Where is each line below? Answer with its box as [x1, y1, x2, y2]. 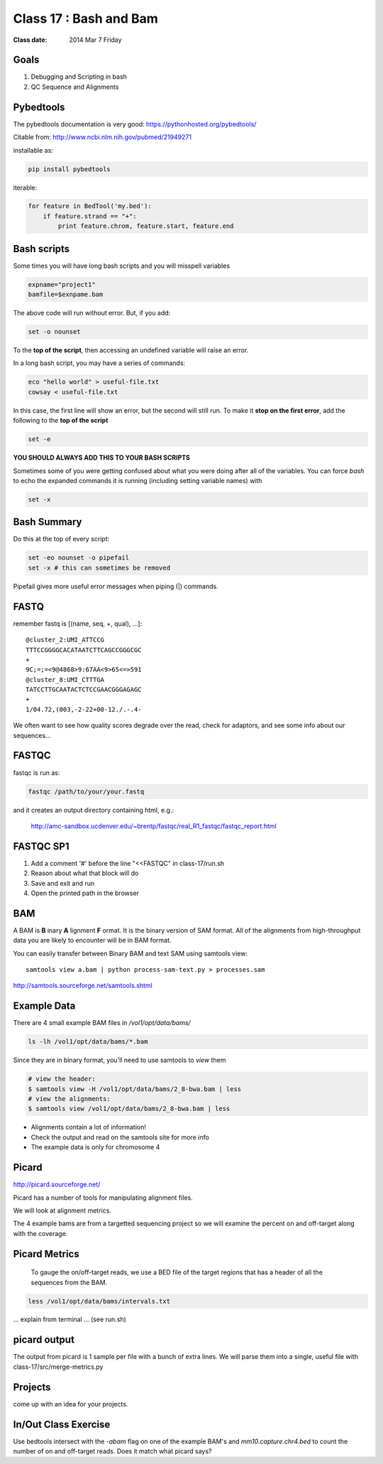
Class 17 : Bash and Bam [13, 11, 159, 26]
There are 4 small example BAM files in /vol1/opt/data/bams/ [13, 1019, 191, 1027]
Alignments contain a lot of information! [30, 1123, 147, 1132]
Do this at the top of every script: [13, 535, 110, 543]
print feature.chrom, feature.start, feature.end [57, 222, 234, 230]
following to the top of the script [13, 416, 109, 425]
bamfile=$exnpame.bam [28, 291, 104, 298]
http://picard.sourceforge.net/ [13, 1180, 101, 1189]
